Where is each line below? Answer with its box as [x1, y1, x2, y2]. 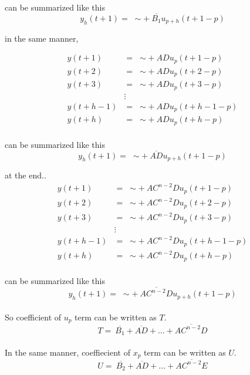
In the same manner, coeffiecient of [5, 346, 130, 358]
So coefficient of [5, 310, 62, 323]
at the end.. [5, 169, 46, 181]
